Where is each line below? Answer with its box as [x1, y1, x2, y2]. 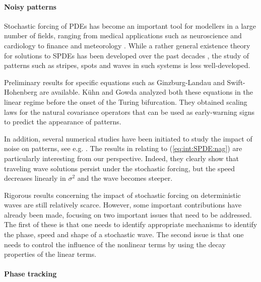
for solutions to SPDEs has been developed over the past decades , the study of [4, 50, 249, 60]
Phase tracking [4, 268, 57, 279]
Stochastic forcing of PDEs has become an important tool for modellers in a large [4, 20, 256, 31]
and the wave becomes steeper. [77, 173, 173, 183]
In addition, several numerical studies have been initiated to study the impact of [4, 133, 252, 144]
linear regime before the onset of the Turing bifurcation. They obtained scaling [4, 96, 247, 107]
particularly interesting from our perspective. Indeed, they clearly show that [4, 153, 239, 163]
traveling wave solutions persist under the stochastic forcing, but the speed [4, 163, 235, 173]
